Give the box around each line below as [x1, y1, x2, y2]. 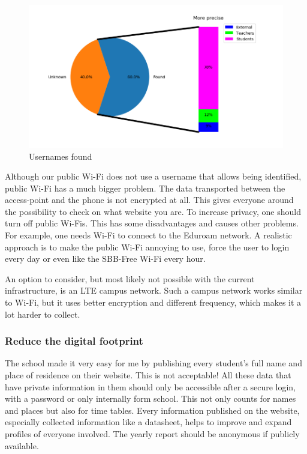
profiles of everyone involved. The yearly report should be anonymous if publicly [5, 428, 300, 440]
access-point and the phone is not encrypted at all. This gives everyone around [5, 193, 294, 206]
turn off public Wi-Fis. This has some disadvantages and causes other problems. [5, 217, 299, 229]
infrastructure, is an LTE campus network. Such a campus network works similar [5, 284, 303, 297]
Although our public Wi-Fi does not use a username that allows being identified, [5, 170, 302, 183]
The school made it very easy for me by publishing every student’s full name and [5, 357, 302, 369]
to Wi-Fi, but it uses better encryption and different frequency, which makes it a [5, 296, 302, 309]
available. [5, 439, 39, 452]
